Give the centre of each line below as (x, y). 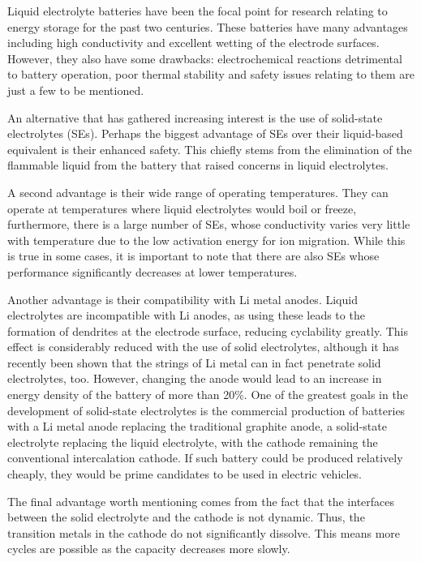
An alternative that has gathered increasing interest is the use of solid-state (195, 117)
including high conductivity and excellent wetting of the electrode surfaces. (193, 43)
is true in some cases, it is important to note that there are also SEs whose (193, 256)
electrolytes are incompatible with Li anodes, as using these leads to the (186, 315)
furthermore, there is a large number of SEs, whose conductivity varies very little (209, 224)
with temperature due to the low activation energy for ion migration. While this (206, 240)
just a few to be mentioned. (76, 90)
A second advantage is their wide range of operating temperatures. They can (198, 192)
